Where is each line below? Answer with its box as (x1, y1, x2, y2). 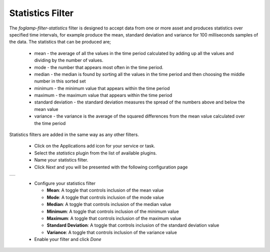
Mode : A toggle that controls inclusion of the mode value (46, 194, 164, 200)
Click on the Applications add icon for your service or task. (34, 143, 155, 149)
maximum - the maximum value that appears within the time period (34, 92, 172, 98)
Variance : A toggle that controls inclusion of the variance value (46, 229, 177, 235)
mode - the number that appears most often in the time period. (34, 64, 163, 70)
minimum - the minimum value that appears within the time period (34, 85, 170, 91)
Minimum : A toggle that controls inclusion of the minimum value (46, 208, 179, 214)
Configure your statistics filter (34, 180, 96, 186)
